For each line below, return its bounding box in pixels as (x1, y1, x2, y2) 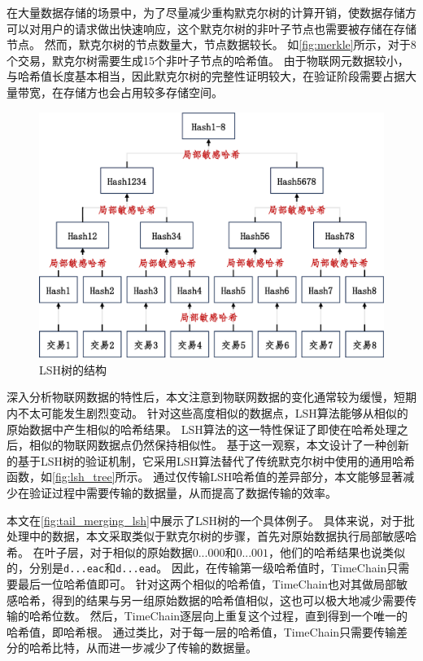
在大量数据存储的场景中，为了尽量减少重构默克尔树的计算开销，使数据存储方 (7, 4, 416, 20)
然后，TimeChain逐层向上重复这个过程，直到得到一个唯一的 (89, 607, 408, 624)
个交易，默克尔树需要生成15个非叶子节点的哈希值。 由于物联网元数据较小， (7, 51, 409, 68)
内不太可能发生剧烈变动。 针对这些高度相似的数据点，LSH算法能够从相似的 (7, 405, 408, 422)
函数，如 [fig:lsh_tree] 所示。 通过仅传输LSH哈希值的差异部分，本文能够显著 (7, 468, 403, 485)
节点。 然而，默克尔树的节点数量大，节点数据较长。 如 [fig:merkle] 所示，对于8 (7, 36, 416, 53)
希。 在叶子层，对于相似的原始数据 (7, 543, 193, 560)
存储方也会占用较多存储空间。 (63, 83, 223, 100)
